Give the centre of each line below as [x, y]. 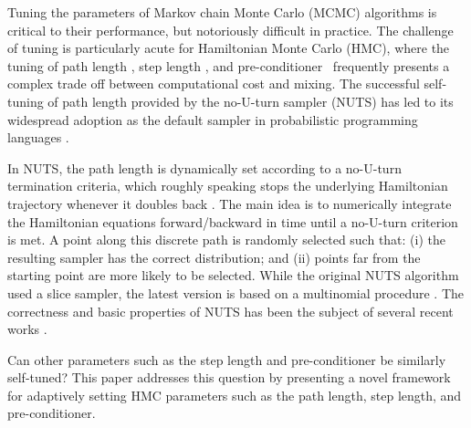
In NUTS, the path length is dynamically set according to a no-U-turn [204, 167]
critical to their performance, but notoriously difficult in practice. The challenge [230, 30]
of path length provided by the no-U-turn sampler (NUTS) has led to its [251, 101]
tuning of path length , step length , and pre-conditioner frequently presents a [229, 65]
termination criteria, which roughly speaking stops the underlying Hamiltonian [228, 186]
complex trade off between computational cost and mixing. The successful [214, 84]
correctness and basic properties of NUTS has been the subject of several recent [230, 311]
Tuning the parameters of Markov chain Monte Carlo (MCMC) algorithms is [222, 12]
